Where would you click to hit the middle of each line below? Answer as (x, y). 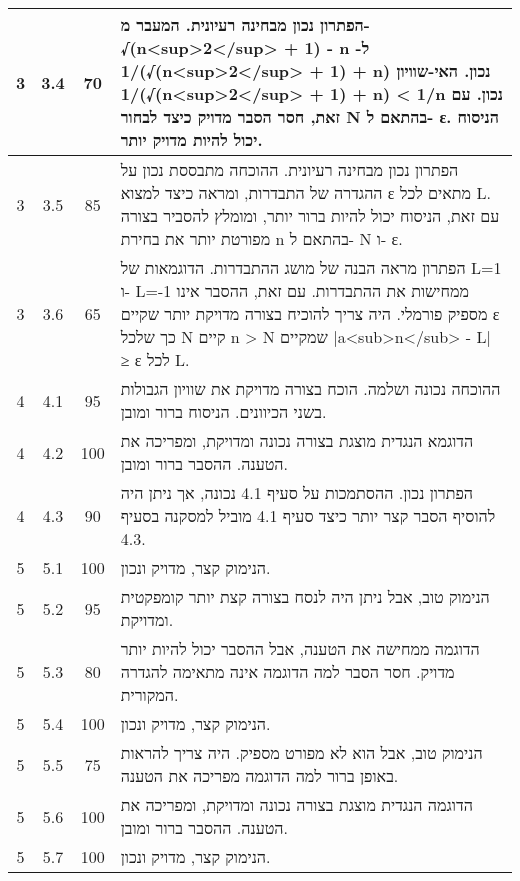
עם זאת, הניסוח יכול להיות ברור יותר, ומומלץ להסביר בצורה (310, 215)
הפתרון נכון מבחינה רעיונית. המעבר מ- (245, 24)
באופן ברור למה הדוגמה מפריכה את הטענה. (259, 775)
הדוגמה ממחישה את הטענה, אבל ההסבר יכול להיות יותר (300, 648)
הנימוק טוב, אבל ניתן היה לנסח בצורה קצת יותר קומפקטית (305, 596)
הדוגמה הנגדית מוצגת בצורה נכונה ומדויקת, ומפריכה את (296, 804)
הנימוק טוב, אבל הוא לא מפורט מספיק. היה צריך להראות (301, 752)
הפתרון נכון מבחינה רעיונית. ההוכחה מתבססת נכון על (289, 169)
